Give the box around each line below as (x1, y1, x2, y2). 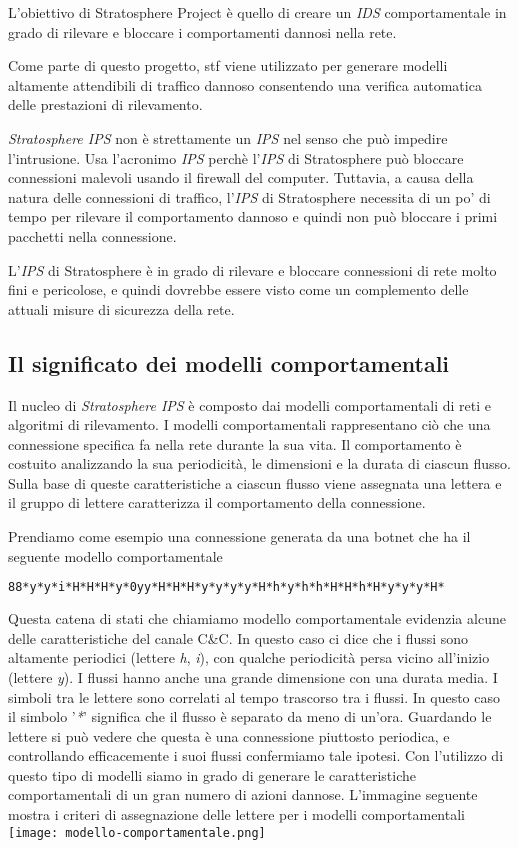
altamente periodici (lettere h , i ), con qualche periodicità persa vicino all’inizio (8, 647, 490, 668)
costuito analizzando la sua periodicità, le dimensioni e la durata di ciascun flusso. (8, 453, 512, 474)
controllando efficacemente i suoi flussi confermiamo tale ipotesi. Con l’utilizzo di (8, 745, 504, 766)
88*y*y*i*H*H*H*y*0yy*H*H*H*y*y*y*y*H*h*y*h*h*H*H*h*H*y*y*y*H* (8, 580, 445, 595)
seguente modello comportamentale (8, 545, 223, 566)
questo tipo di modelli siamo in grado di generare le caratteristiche (8, 764, 416, 785)
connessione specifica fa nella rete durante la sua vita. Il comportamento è (8, 433, 462, 454)
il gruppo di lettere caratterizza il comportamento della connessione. (8, 492, 426, 513)
